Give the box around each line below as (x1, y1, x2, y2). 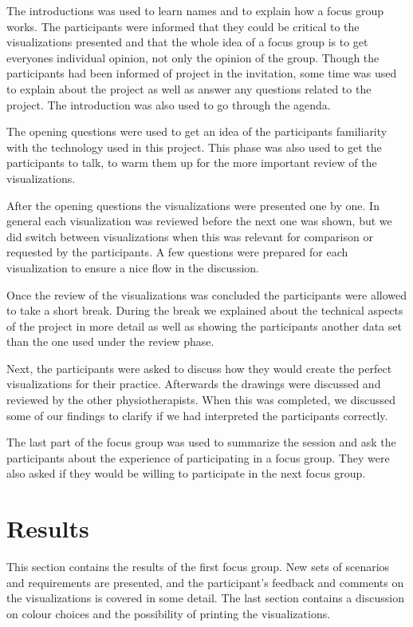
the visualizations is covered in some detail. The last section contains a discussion (6, 589, 404, 606)
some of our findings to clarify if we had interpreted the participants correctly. (6, 407, 388, 423)
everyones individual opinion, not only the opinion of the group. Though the (6, 49, 380, 65)
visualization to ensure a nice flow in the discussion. (6, 259, 259, 276)
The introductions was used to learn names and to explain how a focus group (6, 2, 384, 18)
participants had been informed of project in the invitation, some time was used (6, 65, 397, 81)
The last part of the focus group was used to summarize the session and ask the (6, 434, 396, 450)
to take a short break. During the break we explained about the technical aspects (6, 302, 403, 319)
